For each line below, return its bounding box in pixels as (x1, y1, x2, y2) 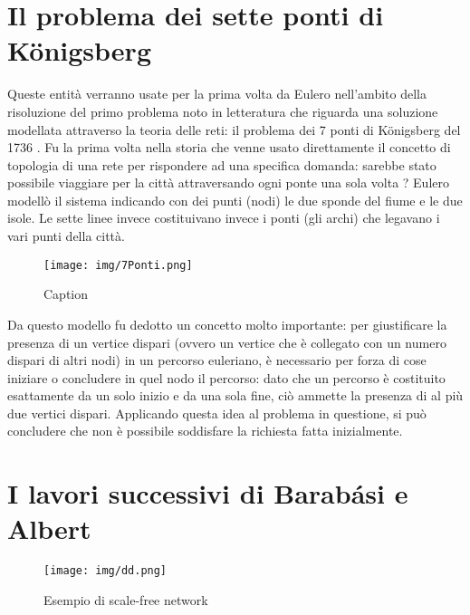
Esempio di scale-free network (43, 591, 208, 610)
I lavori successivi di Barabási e (7, 475, 408, 512)
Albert (7, 510, 91, 547)
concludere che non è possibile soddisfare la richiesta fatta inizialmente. (7, 421, 403, 440)
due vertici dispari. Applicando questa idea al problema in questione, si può (7, 403, 427, 422)
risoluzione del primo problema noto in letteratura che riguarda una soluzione (7, 101, 438, 120)
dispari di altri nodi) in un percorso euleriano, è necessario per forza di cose (7, 351, 427, 370)
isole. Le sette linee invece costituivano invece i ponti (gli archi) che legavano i (7, 208, 440, 227)
